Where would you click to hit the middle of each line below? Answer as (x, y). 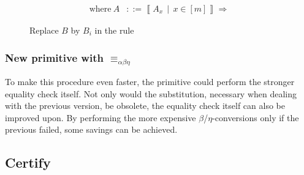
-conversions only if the (256, 117)
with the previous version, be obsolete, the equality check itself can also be (145, 106)
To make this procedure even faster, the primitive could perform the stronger (150, 81)
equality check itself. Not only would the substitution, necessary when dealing (151, 93)
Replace (44, 30)
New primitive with (54, 57)
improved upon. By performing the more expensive (101, 117)
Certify (28, 162)
